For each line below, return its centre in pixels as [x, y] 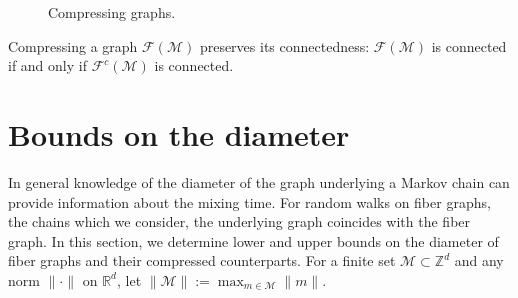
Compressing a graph [73, 45]
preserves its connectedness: [284, 45]
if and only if [47, 65]
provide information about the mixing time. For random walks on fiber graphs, [249, 201]
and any [479, 260]
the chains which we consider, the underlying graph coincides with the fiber [239, 221]
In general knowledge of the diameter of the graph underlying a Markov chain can [259, 181]
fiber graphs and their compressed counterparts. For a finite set [202, 260]
